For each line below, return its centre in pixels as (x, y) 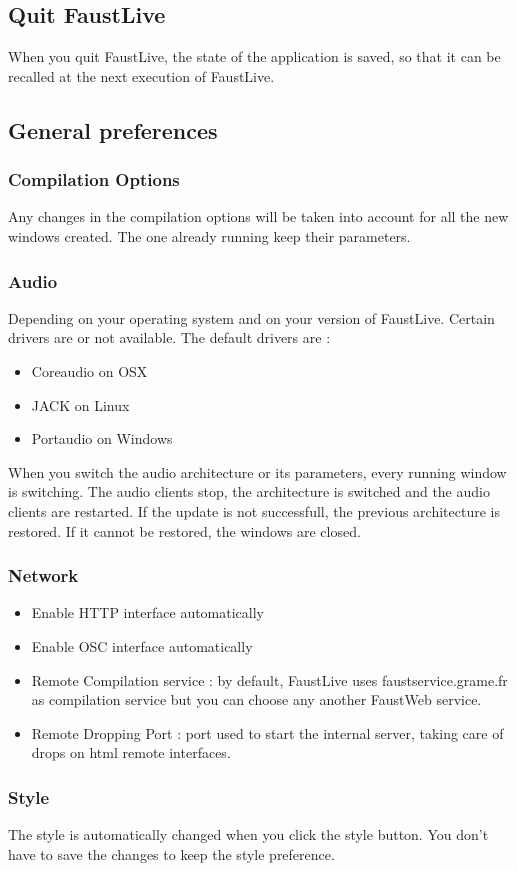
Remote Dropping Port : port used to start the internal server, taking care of (267, 732)
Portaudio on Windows (102, 438)
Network (43, 575)
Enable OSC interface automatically (142, 645)
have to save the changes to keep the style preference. (171, 853)
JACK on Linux (80, 404)
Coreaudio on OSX (89, 370)
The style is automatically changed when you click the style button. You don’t (248, 834)
